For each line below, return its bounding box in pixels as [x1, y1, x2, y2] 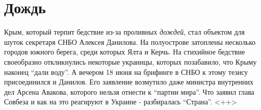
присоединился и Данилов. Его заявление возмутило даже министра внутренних [4, 76, 254, 87]
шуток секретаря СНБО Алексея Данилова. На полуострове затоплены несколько [4, 36, 256, 47]
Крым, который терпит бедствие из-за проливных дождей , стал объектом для [4, 26, 245, 37]
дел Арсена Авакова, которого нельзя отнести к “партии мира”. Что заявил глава [4, 86, 254, 97]
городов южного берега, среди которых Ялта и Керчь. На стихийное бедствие [4, 46, 245, 57]
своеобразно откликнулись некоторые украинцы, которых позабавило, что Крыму [4, 56, 257, 67]
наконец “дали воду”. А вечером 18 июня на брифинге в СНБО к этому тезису [4, 66, 248, 77]
